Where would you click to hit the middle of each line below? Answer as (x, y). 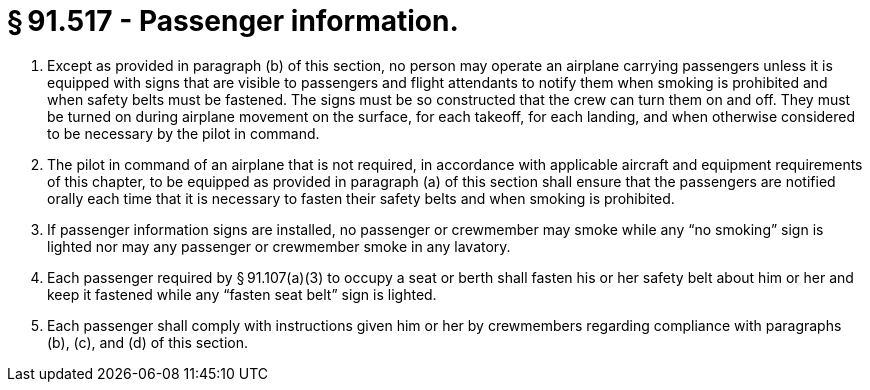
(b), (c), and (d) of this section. (147, 342)
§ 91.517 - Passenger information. (233, 21)
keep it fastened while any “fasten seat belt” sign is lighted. (242, 294)
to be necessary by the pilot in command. (183, 133)
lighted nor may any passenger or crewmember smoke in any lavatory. (279, 246)
